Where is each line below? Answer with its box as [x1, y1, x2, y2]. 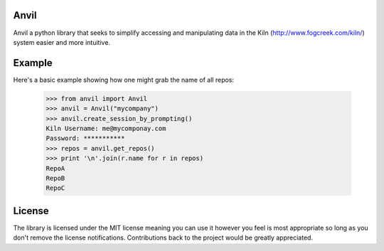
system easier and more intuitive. [13, 38, 110, 46]
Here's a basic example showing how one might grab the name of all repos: [13, 75, 235, 84]
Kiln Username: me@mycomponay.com [46, 124, 166, 132]
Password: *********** [46, 134, 125, 142]
